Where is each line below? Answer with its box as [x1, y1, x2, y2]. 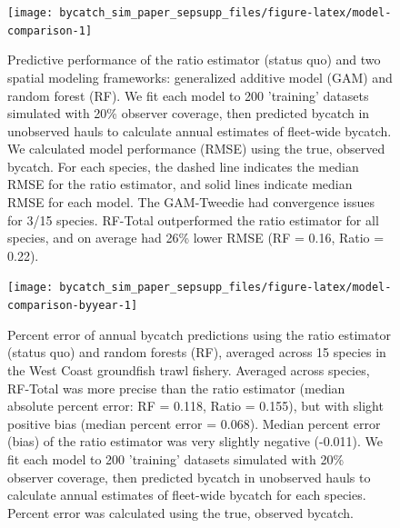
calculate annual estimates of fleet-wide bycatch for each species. [7, 485, 366, 504]
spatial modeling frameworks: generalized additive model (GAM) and [7, 67, 393, 86]
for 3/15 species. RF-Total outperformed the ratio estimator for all [7, 210, 379, 229]
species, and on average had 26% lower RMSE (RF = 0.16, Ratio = [7, 228, 385, 247]
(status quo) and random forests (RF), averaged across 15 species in [7, 343, 386, 362]
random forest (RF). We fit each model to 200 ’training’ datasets [7, 85, 369, 105]
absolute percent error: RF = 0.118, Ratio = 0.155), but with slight [7, 396, 384, 415]
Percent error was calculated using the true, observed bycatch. [7, 503, 354, 522]
